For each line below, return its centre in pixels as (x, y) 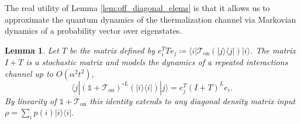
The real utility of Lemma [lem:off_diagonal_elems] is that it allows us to (137, 8)
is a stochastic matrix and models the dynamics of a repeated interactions (157, 62)
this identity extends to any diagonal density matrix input (193, 100)
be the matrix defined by (112, 50)
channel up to (29, 73)
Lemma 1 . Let (32, 50)
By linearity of (31, 100)
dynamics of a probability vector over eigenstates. (94, 31)
